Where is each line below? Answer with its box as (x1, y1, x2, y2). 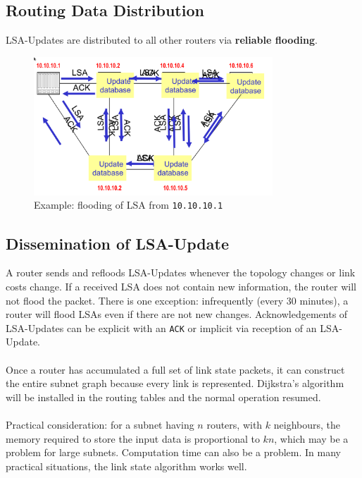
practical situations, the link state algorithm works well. (6, 458, 247, 473)
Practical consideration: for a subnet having (6, 417, 194, 431)
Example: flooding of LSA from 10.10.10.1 (34, 197, 223, 212)
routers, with (206, 417, 263, 431)
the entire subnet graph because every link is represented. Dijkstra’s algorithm (6, 376, 344, 391)
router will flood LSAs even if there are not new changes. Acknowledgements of (6, 307, 348, 321)
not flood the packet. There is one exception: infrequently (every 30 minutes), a (6, 293, 349, 307)
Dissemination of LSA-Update (6, 232, 229, 254)
